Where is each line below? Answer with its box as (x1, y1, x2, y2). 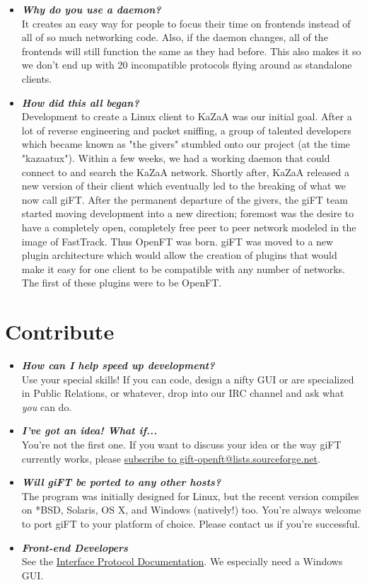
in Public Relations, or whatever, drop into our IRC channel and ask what (21, 386, 344, 400)
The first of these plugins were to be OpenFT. (21, 275, 222, 290)
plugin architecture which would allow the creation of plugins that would (21, 248, 337, 262)
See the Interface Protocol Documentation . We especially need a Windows (21, 554, 343, 569)
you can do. (21, 399, 72, 414)
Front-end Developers (21, 540, 128, 555)
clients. (21, 71, 52, 86)
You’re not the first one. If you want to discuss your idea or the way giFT (21, 436, 342, 451)
